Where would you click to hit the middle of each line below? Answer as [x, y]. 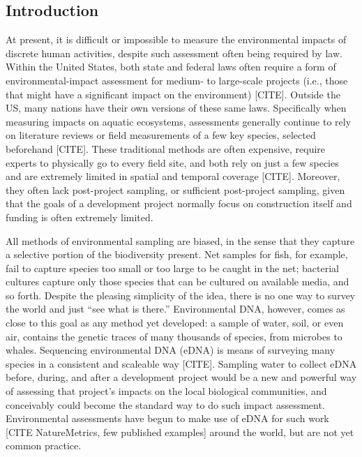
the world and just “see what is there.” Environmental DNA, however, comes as [175, 309]
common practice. [44, 445]
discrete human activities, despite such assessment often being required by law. [174, 53]
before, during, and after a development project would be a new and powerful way [181, 377]
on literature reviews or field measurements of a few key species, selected [161, 135]
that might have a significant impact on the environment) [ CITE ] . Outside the [173, 94]
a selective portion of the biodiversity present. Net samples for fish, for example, [177, 254]
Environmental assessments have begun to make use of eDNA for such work [167, 418]
